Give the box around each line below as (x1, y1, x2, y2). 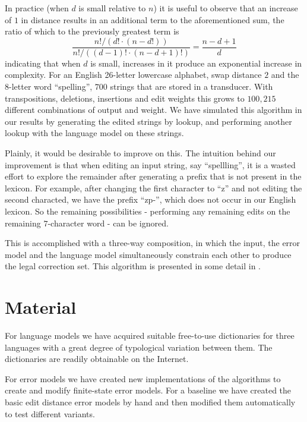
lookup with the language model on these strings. (5, 127, 184, 139)
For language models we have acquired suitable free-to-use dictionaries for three (5, 329, 295, 342)
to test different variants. (5, 407, 95, 420)
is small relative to (78, 2, 146, 14)
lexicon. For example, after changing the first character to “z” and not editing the (5, 181, 302, 194)
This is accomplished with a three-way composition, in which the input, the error (5, 237, 300, 249)
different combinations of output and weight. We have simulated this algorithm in (5, 103, 302, 116)
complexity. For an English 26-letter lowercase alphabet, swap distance (5, 68, 262, 81)
